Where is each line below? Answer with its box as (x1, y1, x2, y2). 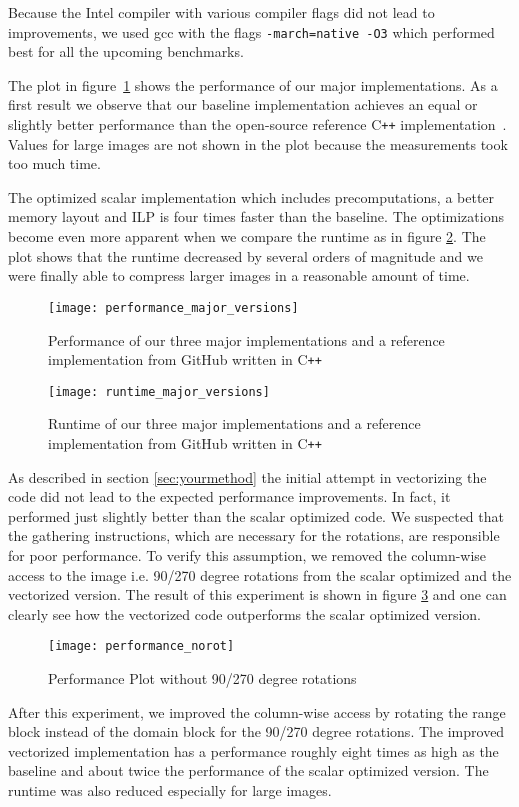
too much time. (8, 153, 101, 174)
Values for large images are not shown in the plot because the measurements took (8, 133, 508, 154)
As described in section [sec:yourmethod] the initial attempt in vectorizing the (8, 466, 487, 487)
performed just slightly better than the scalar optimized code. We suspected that (8, 505, 504, 526)
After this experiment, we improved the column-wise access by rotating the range (8, 701, 506, 722)
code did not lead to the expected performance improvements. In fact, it (8, 486, 451, 507)
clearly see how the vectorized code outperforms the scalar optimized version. (8, 603, 481, 624)
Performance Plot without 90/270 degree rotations (48, 668, 357, 689)
